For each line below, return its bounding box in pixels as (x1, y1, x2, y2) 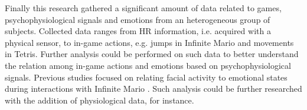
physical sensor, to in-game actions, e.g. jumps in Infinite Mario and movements (5, 36, 294, 48)
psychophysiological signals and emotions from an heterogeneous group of (5, 13, 270, 25)
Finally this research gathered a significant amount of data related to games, (5, 2, 282, 14)
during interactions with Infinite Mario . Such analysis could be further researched (5, 82, 302, 95)
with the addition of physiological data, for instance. (5, 94, 194, 106)
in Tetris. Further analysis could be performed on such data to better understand (5, 48, 299, 60)
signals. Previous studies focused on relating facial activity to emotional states (5, 71, 288, 83)
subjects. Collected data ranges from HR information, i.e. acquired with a (5, 25, 271, 37)
